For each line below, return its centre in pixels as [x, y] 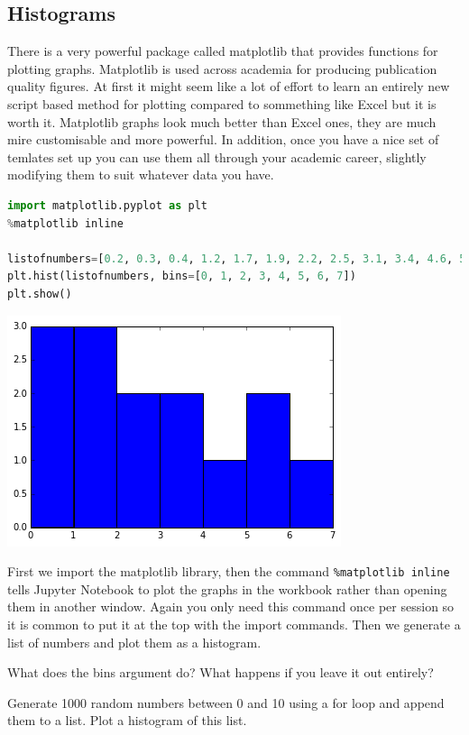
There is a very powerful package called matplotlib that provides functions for [223, 51]
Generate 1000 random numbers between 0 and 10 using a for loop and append [226, 702]
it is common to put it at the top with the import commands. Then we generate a [234, 624]
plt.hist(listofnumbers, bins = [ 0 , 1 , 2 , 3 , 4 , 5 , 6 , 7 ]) [182, 276]
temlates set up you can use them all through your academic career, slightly [217, 156]
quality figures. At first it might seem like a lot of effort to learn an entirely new [229, 86]
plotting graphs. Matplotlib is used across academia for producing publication [222, 68]
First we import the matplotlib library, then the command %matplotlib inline [229, 571]
